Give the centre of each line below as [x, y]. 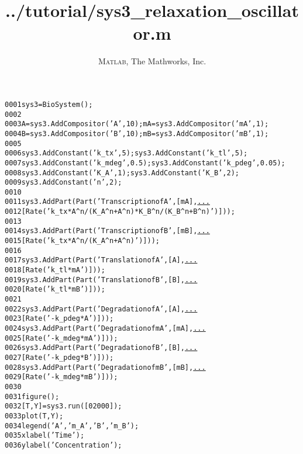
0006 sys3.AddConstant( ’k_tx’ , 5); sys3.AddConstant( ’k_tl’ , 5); [126, 153]
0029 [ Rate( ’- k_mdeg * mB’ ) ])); [61, 377]
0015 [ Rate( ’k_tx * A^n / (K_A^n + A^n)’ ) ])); [82, 241]
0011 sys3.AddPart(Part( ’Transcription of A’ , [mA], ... [107, 202]
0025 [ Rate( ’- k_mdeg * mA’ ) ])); [61, 338]
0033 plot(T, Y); [34, 416]
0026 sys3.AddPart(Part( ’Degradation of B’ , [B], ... [101, 348]
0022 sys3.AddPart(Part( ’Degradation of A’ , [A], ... [101, 309]
